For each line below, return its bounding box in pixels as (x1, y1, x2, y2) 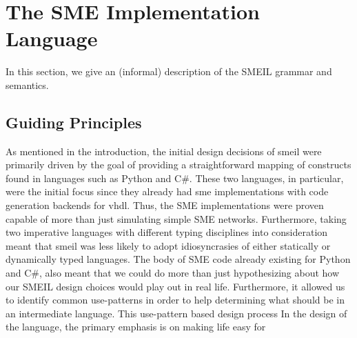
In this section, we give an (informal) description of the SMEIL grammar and (6, 64, 332, 79)
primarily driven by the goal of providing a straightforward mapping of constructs (6, 157, 351, 172)
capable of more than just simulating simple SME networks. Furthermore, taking (6, 211, 347, 226)
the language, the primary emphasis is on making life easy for (6, 319, 266, 334)
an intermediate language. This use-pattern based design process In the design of (6, 306, 347, 320)
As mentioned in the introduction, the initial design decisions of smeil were (6, 143, 322, 158)
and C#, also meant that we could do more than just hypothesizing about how (6, 266, 340, 280)
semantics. (6, 77, 49, 92)
